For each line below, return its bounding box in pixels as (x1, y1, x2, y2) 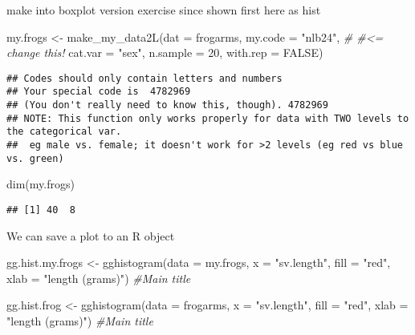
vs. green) (6, 152, 64, 164)
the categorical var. (6, 126, 122, 138)
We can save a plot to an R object (6, 227, 175, 244)
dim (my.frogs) (6, 176, 75, 192)
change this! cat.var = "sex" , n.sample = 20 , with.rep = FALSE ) (6, 44, 323, 61)
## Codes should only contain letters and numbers (6, 72, 283, 84)
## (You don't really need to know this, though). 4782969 (6, 99, 328, 111)
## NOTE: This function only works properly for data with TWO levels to (6, 112, 409, 124)
